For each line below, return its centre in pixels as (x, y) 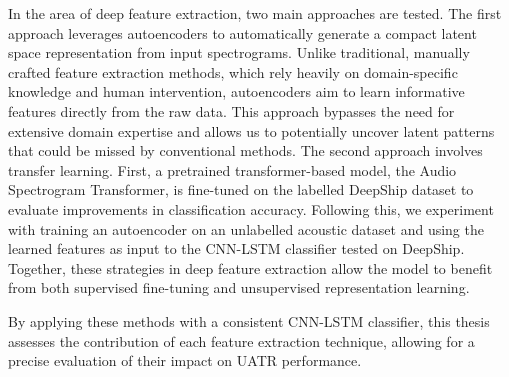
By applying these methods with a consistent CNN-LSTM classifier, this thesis (249, 320)
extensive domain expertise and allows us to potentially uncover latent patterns (251, 130)
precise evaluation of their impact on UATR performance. (185, 360)
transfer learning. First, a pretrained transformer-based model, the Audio (232, 169)
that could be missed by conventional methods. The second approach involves (245, 150)
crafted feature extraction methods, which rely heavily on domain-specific (233, 71)
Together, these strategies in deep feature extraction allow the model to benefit (250, 267)
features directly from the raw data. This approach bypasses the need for (231, 110)
